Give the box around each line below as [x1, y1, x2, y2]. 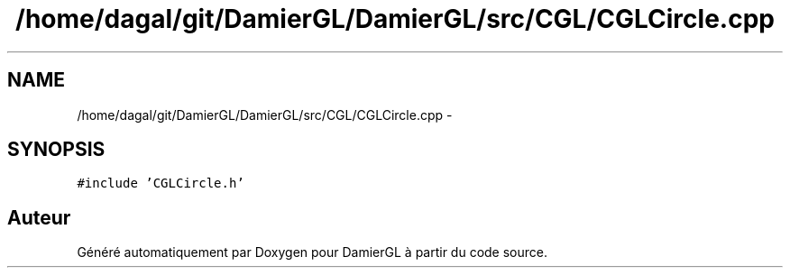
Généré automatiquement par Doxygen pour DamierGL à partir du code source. [77, 244, 548, 261]
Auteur [7, 206, 71, 229]
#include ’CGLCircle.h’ [77, 176, 244, 191]
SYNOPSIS [7, 138, 106, 161]
